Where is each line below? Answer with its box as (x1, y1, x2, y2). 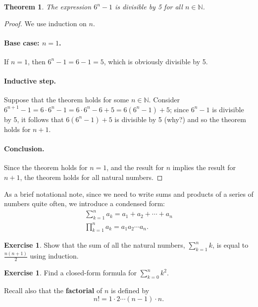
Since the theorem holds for (4, 162, 88, 173)
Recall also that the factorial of (4, 285, 103, 296)
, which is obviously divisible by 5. (103, 56, 208, 66)
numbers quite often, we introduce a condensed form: (4, 198, 165, 209)
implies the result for (172, 162, 236, 173)
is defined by (110, 285, 150, 296)
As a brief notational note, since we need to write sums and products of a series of (4, 188, 254, 199)
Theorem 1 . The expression (4, 1, 92, 11)
